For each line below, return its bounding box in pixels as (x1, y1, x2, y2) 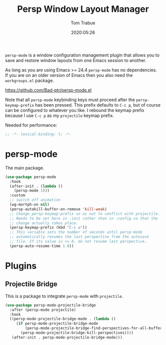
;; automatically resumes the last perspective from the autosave (9, 234, 149, 239)
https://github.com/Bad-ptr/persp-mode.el (5, 87, 92, 93)
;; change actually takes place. (9, 221, 79, 226)
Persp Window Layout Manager (17, 3, 149, 15)
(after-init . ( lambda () (9, 183, 63, 189)
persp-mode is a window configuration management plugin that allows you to (5, 52, 160, 58)
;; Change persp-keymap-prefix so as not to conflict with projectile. (9, 211, 161, 216)
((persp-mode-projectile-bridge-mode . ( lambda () (9, 316, 116, 322)
